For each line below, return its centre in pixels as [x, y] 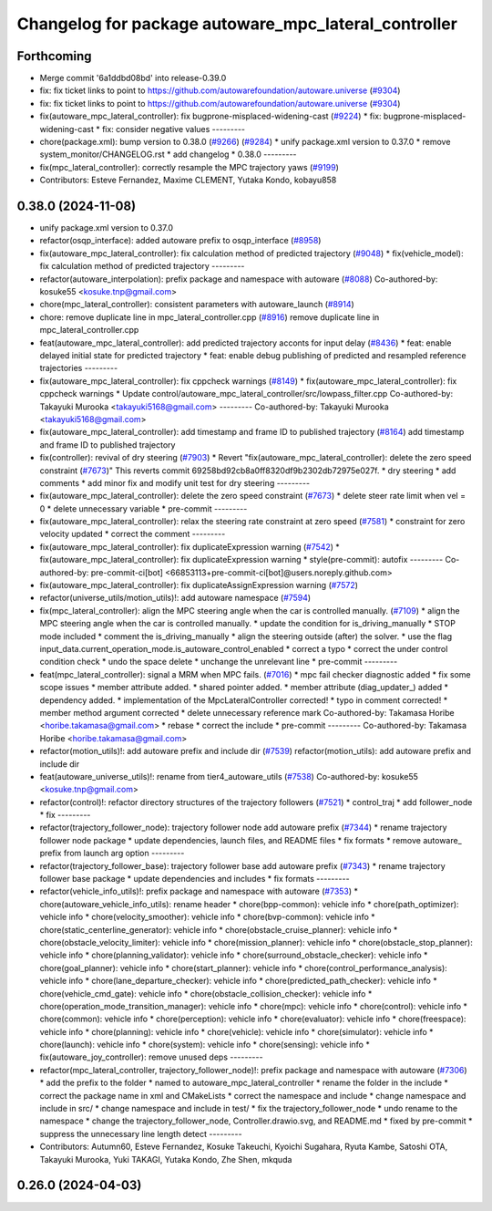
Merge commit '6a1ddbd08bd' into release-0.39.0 [133, 78]
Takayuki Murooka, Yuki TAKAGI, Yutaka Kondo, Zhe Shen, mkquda [166, 1159]
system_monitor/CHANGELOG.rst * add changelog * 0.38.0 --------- [168, 154]
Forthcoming [54, 56]
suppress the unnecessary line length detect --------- [141, 1133]
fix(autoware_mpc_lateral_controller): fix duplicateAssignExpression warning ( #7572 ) [199, 585]
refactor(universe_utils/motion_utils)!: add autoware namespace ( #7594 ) [175, 598]
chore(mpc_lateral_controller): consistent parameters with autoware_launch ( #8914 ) [197, 305]
